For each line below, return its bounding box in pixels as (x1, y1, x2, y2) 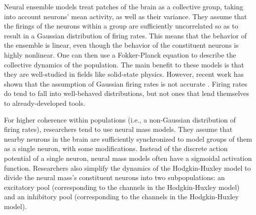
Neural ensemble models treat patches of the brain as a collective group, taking (4, 1, 243, 11)
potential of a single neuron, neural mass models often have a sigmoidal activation (4, 153, 252, 163)
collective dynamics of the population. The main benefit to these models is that (4, 59, 244, 69)
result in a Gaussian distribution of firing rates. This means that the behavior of (4, 30, 247, 40)
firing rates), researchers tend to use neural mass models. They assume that (4, 124, 233, 134)
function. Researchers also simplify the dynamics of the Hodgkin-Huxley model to (4, 162, 251, 173)
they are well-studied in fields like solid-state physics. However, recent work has (4, 69, 244, 79)
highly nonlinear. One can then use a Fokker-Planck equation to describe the (4, 49, 236, 60)
